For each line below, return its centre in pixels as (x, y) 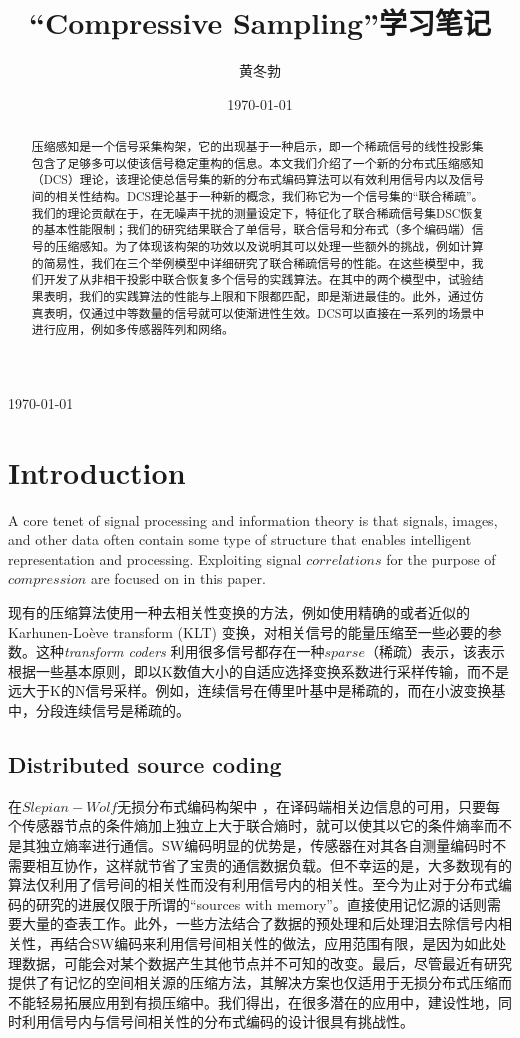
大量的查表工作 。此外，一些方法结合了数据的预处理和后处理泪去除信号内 (259, 923)
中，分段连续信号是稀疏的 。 (99, 710)
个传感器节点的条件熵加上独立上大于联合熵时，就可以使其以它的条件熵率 (246, 825)
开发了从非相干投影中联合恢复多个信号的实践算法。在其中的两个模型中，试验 (257, 279)
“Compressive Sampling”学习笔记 (260, 22)
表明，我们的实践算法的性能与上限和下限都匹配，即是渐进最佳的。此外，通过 (257, 296)
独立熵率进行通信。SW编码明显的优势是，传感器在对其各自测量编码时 (264, 845)
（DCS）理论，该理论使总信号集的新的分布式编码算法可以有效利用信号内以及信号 (258, 179)
